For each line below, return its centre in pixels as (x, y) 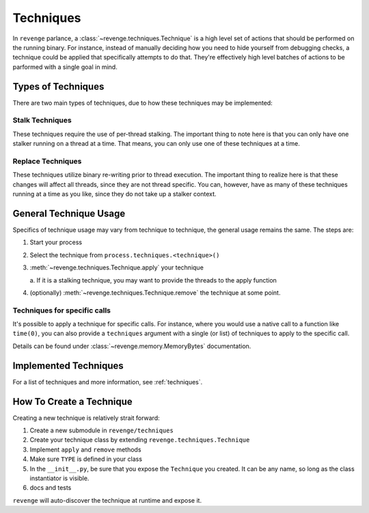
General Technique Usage (69, 213)
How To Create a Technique (72, 401)
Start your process (56, 242)
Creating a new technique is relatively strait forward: (86, 418)
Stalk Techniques (42, 120)
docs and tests (51, 488)
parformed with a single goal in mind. (65, 67)
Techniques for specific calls (61, 310)
